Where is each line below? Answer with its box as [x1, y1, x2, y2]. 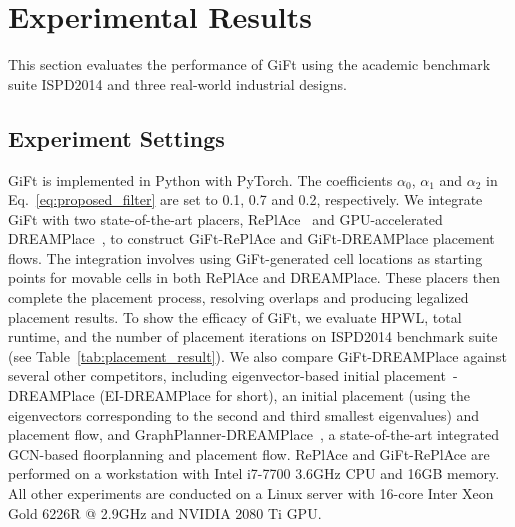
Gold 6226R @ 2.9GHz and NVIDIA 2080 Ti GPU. [8, 502, 322, 523]
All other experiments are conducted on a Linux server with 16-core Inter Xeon [8, 483, 494, 504]
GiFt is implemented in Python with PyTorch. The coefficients [8, 169, 393, 190]
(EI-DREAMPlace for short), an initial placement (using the [99, 385, 471, 406]
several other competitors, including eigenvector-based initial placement [8, 365, 446, 386]
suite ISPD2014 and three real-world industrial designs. [8, 73, 347, 94]
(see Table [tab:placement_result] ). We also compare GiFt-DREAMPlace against [8, 345, 507, 366]
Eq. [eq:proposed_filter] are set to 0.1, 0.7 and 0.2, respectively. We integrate [8, 189, 483, 210]
